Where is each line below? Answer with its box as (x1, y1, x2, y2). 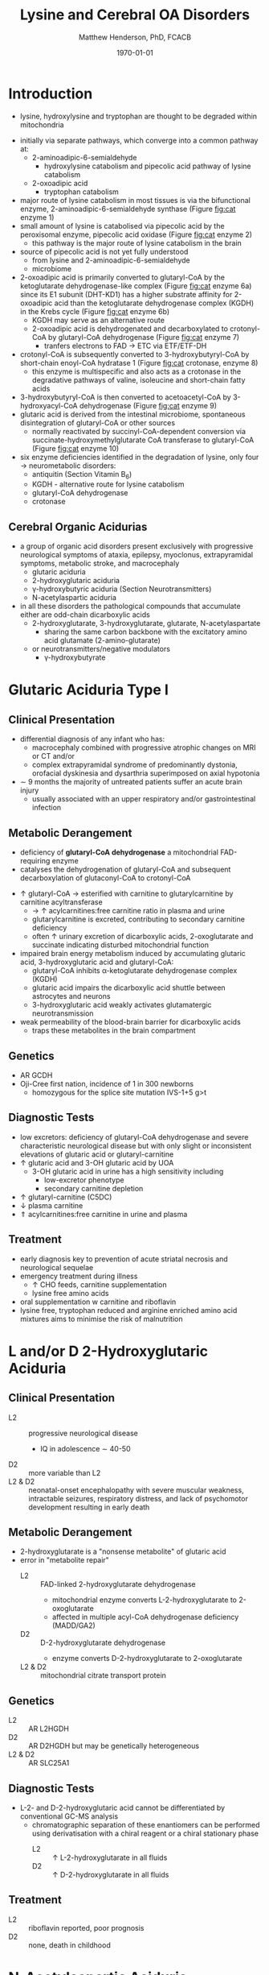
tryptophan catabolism (43, 187, 119, 197)
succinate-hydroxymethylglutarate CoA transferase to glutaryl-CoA (31, 435, 255, 445)
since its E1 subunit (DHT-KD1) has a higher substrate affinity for (19, 289, 233, 299)
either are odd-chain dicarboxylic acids (19, 610, 150, 619)
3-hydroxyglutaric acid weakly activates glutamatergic (31, 1000, 212, 1010)
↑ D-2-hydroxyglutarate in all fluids (51, 1869, 169, 1879)
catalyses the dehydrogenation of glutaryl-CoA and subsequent (19, 864, 231, 875)
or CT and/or (31, 751, 75, 761)
